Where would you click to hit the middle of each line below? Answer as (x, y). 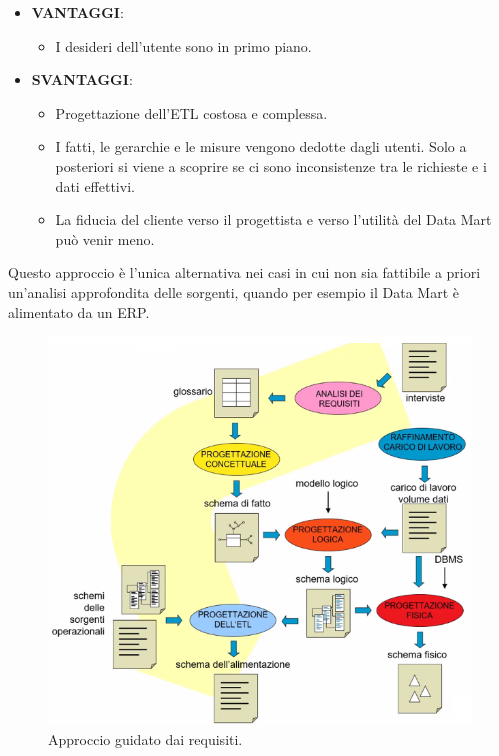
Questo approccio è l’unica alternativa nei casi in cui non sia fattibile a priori (244, 272)
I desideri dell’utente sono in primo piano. (183, 45)
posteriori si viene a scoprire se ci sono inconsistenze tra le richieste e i (271, 165)
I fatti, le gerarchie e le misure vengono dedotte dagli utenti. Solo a (261, 146)
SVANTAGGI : (82, 79)
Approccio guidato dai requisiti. (145, 738)
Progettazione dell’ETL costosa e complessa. (191, 112)
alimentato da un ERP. (79, 311)
